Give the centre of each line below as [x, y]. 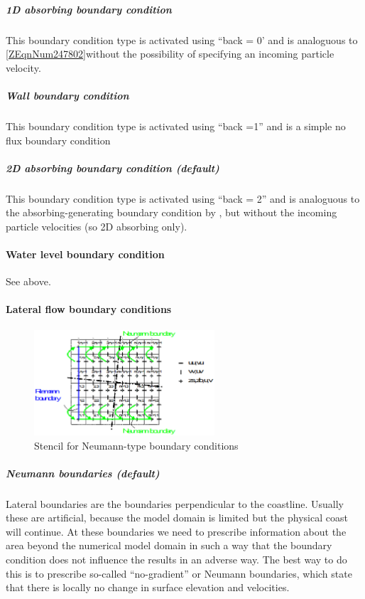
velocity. [23, 67]
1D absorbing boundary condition [89, 9]
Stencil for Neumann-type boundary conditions [136, 445]
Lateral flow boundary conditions [89, 309]
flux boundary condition [58, 140]
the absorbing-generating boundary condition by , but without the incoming [171, 212]
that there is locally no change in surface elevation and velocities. [148, 587]
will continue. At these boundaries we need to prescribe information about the [176, 531]
